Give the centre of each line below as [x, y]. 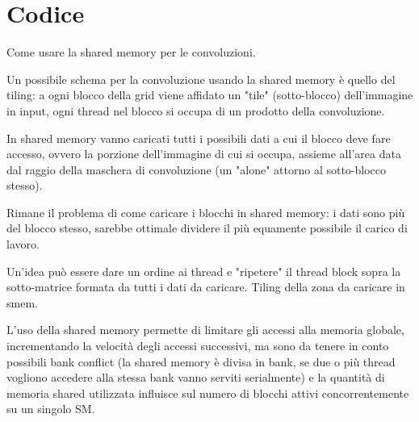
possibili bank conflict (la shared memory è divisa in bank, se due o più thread [201, 361]
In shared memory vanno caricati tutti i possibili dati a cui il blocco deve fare [199, 138]
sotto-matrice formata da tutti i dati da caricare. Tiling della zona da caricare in [206, 287]
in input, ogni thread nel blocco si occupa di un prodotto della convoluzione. [196, 110]
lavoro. [23, 244]
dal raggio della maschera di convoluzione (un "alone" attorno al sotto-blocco [197, 169]
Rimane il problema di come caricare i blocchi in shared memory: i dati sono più [206, 212]
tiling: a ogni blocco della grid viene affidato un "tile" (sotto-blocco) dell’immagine [210, 95]
